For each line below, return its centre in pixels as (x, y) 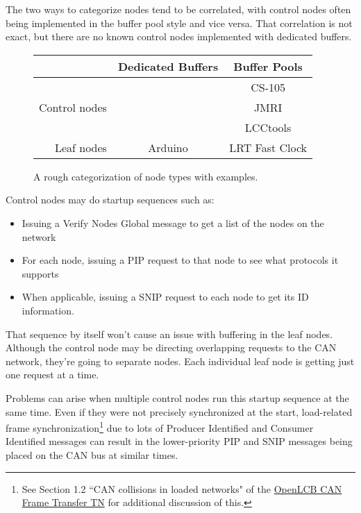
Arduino (168, 147)
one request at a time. (52, 375)
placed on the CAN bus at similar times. (92, 454)
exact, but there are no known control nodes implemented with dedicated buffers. (179, 36)
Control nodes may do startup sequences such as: (110, 200)
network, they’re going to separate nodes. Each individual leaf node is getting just (180, 361)
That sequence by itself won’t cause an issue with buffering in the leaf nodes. (169, 334)
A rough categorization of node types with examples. (146, 176)
